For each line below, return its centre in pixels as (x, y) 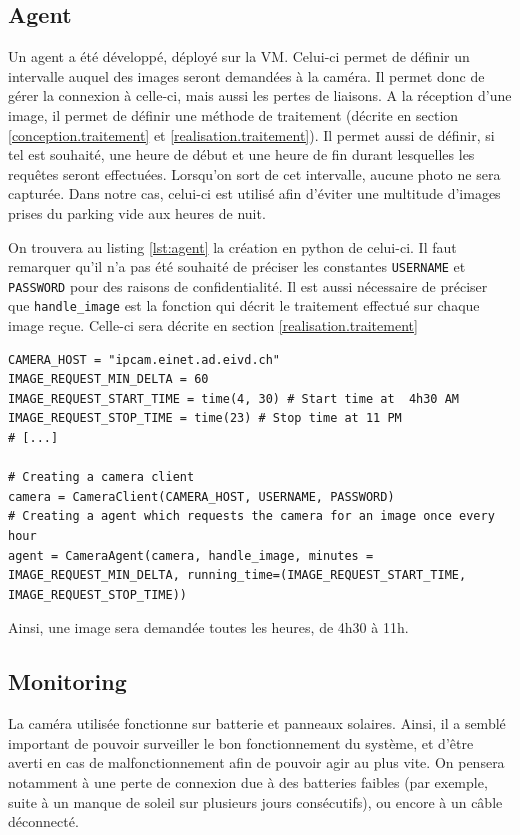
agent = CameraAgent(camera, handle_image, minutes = (191, 555)
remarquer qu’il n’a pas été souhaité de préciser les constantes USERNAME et (237, 266)
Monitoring (67, 681)
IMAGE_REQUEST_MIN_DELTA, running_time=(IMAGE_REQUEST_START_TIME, (237, 575)
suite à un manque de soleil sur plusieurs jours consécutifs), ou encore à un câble (255, 801)
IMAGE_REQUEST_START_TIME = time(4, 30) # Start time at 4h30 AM (234, 398)
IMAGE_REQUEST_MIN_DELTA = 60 (108, 379)
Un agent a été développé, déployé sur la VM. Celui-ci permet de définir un (239, 56)
